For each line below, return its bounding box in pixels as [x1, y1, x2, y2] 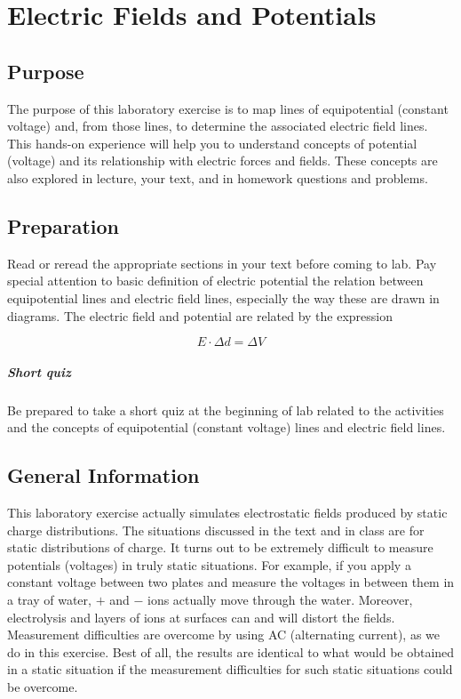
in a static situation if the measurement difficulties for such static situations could [7, 660, 453, 679]
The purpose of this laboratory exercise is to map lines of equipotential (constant [7, 99, 449, 117]
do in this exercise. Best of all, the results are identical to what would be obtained [7, 642, 455, 661]
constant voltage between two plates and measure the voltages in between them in [7, 573, 455, 591]
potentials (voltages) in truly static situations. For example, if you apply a [7, 555, 411, 574]
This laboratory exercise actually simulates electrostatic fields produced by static [7, 503, 448, 522]
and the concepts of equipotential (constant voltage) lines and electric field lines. [7, 418, 446, 437]
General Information [7, 462, 200, 489]
